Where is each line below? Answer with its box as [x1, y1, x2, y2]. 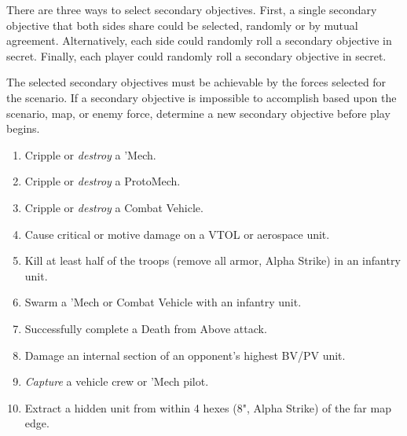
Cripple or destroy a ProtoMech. [24, 173, 181, 189]
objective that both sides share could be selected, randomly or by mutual [6, 16, 358, 33]
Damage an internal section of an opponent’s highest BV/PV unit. [24, 346, 346, 363]
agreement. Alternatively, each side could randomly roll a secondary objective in [6, 32, 392, 49]
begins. [6, 120, 40, 137]
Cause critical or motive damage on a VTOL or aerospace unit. [24, 225, 330, 242]
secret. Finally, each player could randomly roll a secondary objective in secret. [6, 47, 387, 64]
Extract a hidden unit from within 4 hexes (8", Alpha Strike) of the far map [24, 399, 391, 416]
